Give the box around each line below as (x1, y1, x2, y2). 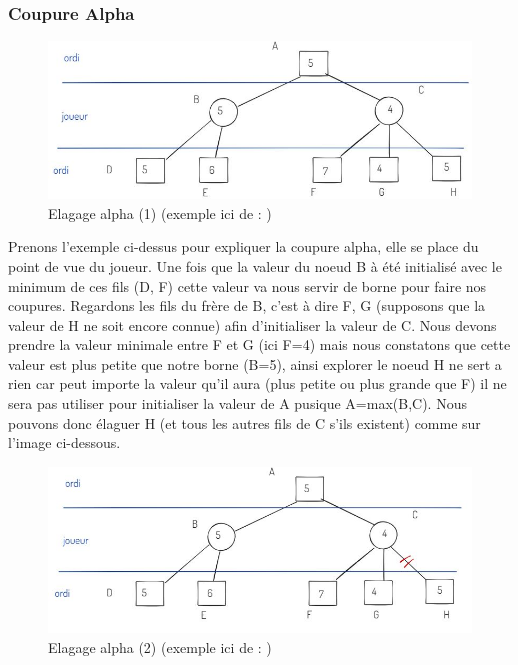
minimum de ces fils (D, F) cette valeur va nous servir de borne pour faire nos (8, 275, 487, 296)
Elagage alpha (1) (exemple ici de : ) (48, 202, 272, 223)
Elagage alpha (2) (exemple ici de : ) (48, 636, 272, 657)
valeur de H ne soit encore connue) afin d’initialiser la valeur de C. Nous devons (8, 314, 497, 335)
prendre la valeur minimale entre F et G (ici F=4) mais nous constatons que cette (8, 334, 511, 355)
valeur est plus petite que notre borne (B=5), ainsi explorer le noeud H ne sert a (8, 353, 502, 374)
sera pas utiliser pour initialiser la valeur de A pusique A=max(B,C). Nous (8, 393, 467, 414)
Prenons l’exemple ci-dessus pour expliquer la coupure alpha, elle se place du (8, 236, 479, 257)
